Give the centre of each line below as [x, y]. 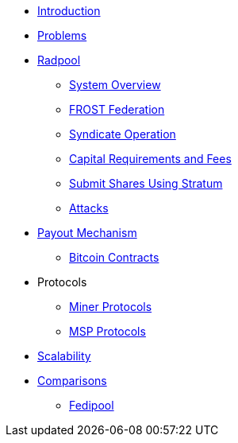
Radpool [59, 60]
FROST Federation [117, 109]
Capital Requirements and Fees [150, 159]
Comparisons [72, 381]
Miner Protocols [111, 307]
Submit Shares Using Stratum [146, 183]
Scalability [64, 356]
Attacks [89, 208]
